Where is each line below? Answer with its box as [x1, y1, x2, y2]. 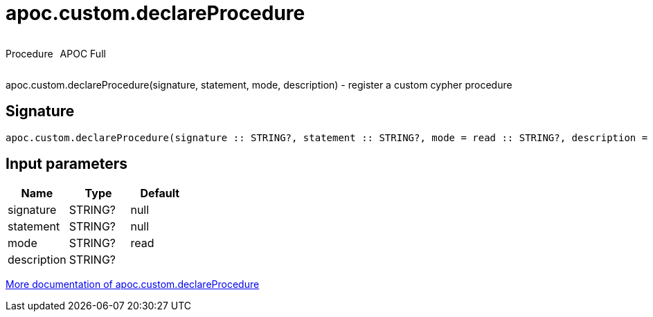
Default [140, 186, 180, 201]
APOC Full [60, 47, 106, 60]
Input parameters [6, 155, 128, 173]
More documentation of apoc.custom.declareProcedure [6, 278, 260, 291]
